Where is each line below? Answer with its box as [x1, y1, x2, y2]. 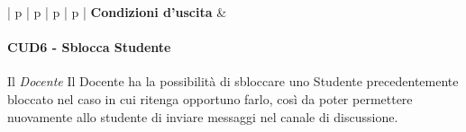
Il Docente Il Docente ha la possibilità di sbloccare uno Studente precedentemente [7, 72, 459, 91]
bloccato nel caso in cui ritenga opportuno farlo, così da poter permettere [7, 89, 413, 108]
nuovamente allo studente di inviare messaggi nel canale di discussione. [7, 107, 398, 126]
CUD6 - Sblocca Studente [7, 38, 171, 57]
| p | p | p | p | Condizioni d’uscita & [7, 3, 227, 21]
